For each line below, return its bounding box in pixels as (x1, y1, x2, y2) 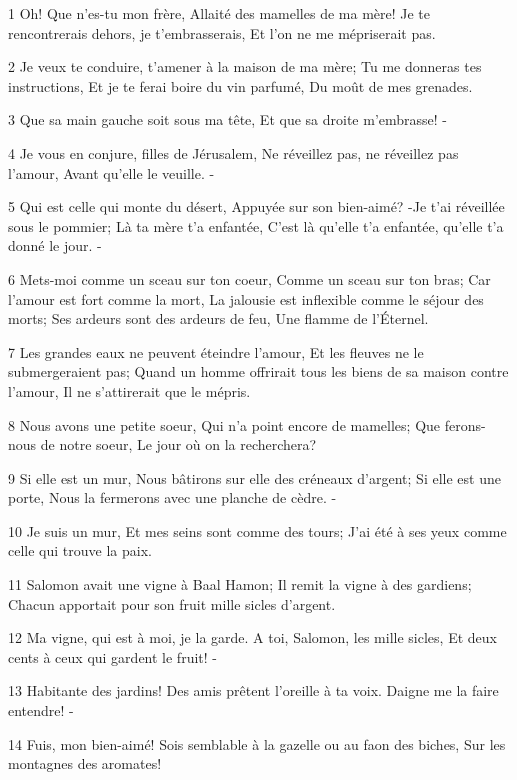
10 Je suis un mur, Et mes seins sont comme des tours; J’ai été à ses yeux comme (8, 520, 507, 541)
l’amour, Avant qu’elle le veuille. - (8, 162, 215, 183)
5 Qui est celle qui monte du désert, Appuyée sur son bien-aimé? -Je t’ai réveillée (8, 196, 505, 217)
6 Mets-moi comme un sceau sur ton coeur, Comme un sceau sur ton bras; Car (8, 268, 491, 289)
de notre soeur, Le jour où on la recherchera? (40, 434, 317, 455)
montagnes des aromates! (8, 753, 162, 774)
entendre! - (8, 700, 74, 721)
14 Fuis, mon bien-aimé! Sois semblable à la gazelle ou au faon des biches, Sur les (8, 733, 506, 754)
